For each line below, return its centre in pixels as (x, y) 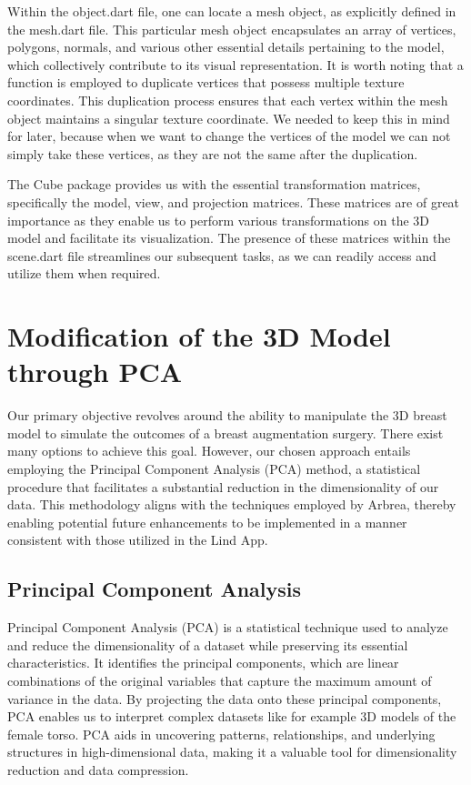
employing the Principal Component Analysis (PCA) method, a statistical (214, 468)
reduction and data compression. (98, 769)
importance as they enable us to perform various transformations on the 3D (218, 220)
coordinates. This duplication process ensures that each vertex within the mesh (228, 100)
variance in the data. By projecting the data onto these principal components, (225, 698)
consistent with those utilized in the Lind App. (138, 540)
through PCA (95, 372)
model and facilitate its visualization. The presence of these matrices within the (229, 238)
